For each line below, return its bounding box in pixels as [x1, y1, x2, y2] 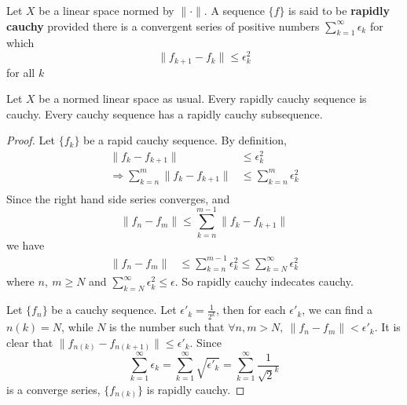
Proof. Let [6, 132, 55, 148]
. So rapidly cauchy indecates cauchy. [174, 273, 354, 290]
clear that [6, 334, 53, 350]
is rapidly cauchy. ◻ [146, 381, 245, 397]
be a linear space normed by [38, 2, 174, 18]
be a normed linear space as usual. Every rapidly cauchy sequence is [38, 90, 367, 107]
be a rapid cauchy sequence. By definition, [83, 132, 287, 148]
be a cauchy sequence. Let [51, 301, 177, 318]
